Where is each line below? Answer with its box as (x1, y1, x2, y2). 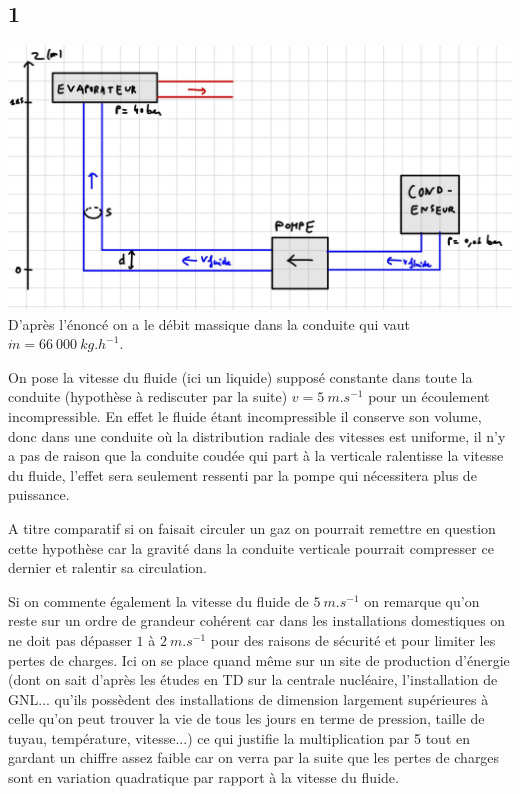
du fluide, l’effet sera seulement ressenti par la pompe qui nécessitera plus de (8, 464, 477, 485)
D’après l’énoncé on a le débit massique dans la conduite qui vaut (8, 313, 410, 334)
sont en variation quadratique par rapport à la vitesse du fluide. (8, 767, 399, 788)
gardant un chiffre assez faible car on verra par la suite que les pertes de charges (8, 747, 500, 768)
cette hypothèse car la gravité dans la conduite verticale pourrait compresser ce (8, 537, 494, 558)
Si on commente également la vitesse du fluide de (8, 590, 309, 611)
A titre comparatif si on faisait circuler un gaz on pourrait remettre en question (8, 517, 496, 538)
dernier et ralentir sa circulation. (8, 557, 208, 578)
